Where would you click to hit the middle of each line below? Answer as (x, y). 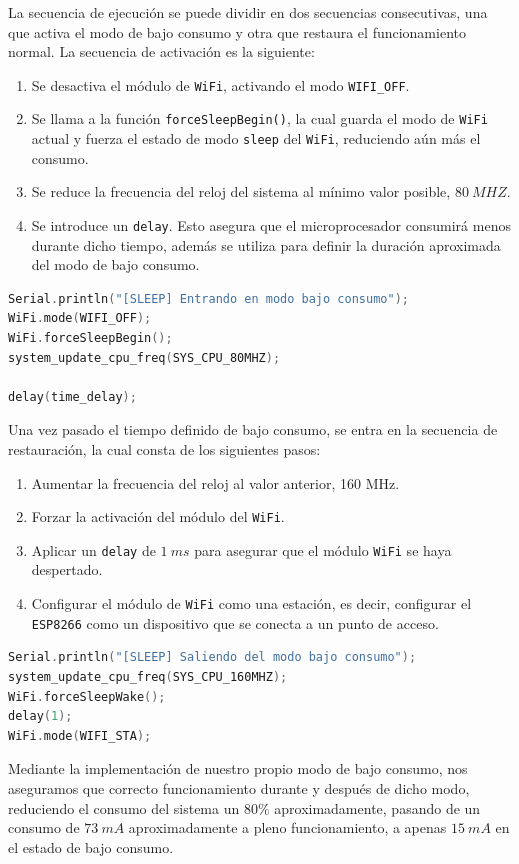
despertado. (67, 569)
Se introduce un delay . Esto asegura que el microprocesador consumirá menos (271, 224)
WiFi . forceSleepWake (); (87, 696)
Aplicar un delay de (93, 549)
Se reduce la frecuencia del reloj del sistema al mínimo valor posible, (241, 191)
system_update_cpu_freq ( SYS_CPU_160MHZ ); (148, 676)
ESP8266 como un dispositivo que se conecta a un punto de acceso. (235, 622)
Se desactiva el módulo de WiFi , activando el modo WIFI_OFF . (220, 84)
